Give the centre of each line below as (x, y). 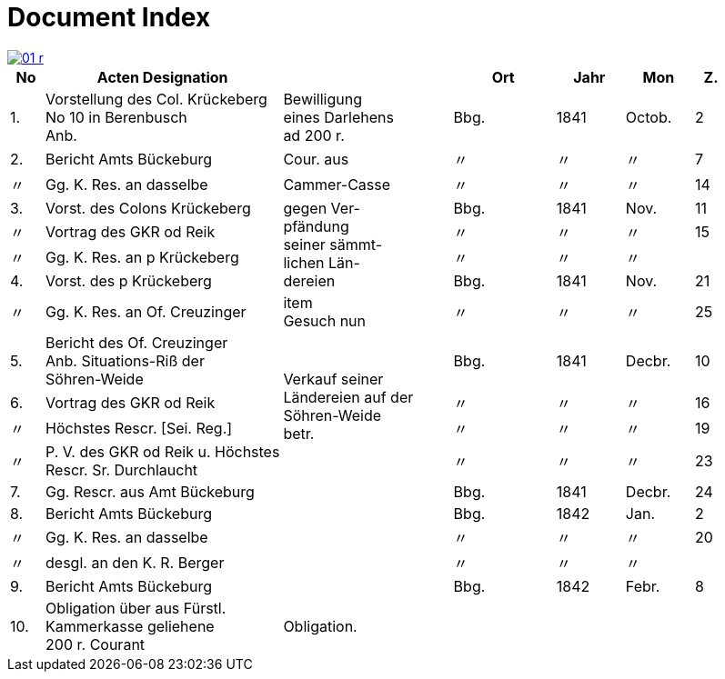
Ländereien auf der (348, 397)
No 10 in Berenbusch (116, 117)
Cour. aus (316, 159)
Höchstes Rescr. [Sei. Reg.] (139, 428)
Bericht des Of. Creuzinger (137, 342)
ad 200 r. (314, 135)
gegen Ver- (322, 208)
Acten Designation (162, 77)
